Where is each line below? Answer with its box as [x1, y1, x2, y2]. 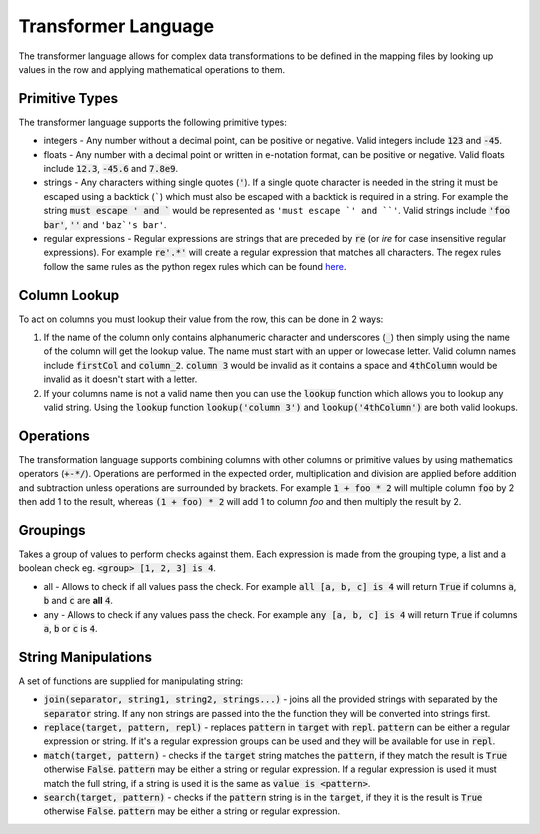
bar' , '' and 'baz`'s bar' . [43, 218, 167, 230]
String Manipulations [18, 648, 152, 665]
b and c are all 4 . [43, 595, 114, 607]
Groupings [18, 521, 86, 539]
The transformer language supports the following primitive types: [18, 116, 287, 128]
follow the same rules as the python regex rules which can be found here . [43, 260, 347, 272]
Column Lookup [18, 286, 120, 304]
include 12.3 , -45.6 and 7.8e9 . [43, 163, 179, 175]
